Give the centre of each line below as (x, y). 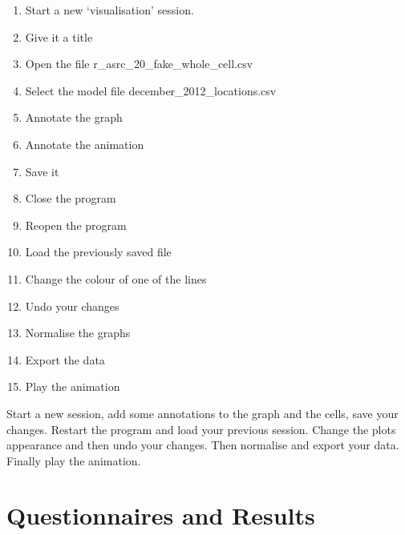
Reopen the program (76, 225)
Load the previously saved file (98, 252)
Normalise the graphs (78, 333)
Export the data (65, 359)
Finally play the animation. (74, 460)
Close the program (71, 198)
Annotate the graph (74, 117)
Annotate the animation (85, 144)
